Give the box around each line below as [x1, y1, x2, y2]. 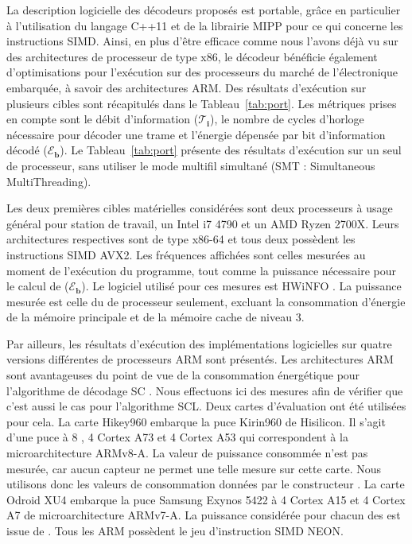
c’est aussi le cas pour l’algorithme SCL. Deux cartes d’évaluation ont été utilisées [6, 398, 406, 414]
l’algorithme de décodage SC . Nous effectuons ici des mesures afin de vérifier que [6, 382, 403, 398]
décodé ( [6, 142, 48, 158]
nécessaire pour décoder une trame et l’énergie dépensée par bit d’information [6, 126, 386, 142]
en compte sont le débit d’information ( [6, 111, 199, 127]
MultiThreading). [6, 173, 91, 189]
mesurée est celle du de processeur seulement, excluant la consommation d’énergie [6, 293, 406, 309]
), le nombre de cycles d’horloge [210, 111, 364, 127]
